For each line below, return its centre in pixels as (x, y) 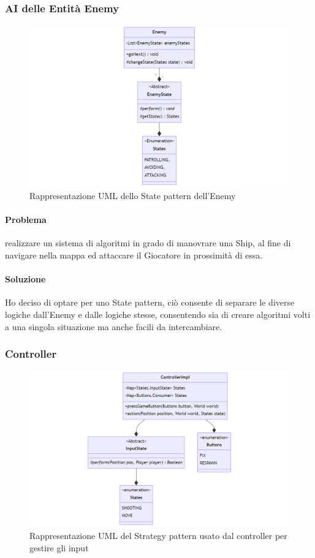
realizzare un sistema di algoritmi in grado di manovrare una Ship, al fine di (148, 243)
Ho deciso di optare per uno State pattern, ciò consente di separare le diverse (150, 302)
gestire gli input (59, 547)
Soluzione (25, 279)
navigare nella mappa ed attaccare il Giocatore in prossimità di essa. (134, 254)
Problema (26, 220)
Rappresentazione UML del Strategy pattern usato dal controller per (158, 536)
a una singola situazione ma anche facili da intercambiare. (114, 326)
